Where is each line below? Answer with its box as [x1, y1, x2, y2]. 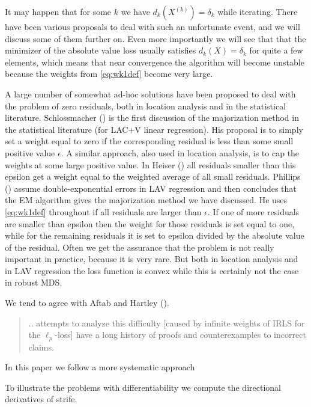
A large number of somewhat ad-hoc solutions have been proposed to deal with [5, 87, 296, 100]
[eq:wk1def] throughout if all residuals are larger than [5, 205, 202, 218]
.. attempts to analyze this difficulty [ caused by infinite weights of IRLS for [28, 316, 305, 329]
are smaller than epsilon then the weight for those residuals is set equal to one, [5, 217, 295, 230]
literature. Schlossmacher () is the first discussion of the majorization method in [5, 111, 299, 124]
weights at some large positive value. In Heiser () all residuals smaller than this [5, 158, 296, 171]
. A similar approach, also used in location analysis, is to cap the [61, 146, 300, 159]
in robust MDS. [5, 276, 62, 289]
